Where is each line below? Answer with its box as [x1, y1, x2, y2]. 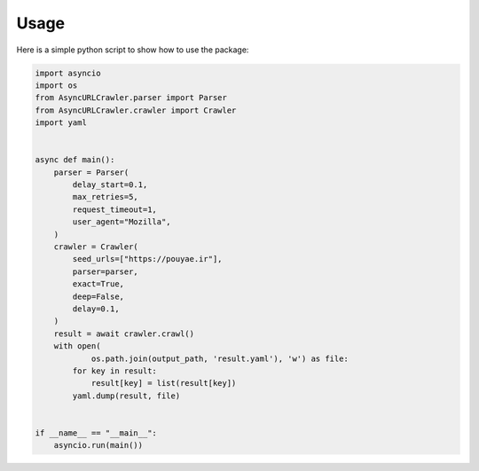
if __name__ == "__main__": [35, 428, 157, 438]
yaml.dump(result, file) [72, 390, 181, 401]
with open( [53, 341, 101, 351]
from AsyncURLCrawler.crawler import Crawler [35, 105, 237, 115]
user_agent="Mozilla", [72, 217, 172, 227]
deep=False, [72, 291, 124, 302]
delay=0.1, [72, 303, 120, 314]
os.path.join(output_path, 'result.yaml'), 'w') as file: [90, 353, 349, 364]
